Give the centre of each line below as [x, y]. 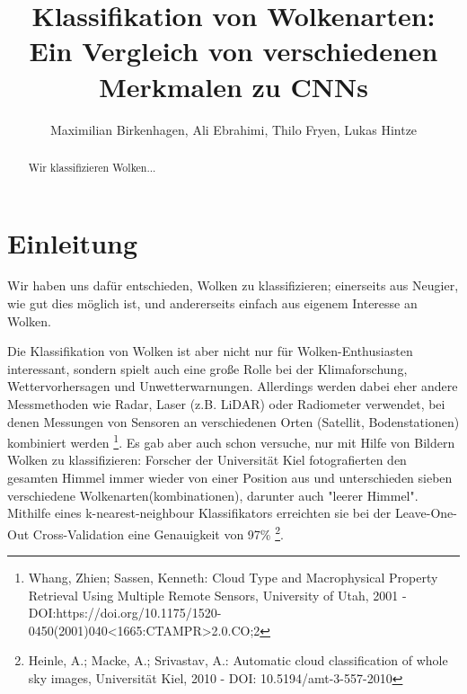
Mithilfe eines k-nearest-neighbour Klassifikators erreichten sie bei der [199, 513]
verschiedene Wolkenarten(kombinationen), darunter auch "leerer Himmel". [213, 495]
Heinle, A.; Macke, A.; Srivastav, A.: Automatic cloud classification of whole [238, 660]
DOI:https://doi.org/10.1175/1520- [125, 613]
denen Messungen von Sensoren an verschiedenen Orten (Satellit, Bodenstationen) [233, 421]
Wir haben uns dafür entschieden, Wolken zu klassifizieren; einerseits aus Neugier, [233, 285]
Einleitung [73, 242]
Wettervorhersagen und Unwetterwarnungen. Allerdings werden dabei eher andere [233, 386]
